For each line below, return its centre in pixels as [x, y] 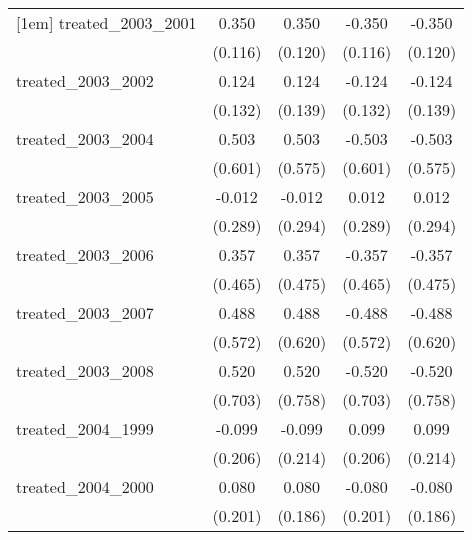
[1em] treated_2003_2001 [106, 22]
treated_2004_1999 [85, 428]
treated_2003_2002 [85, 80]
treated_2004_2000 [85, 486]
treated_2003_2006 [85, 254]
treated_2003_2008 [85, 370]
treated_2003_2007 [85, 312]
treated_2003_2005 [85, 196]
